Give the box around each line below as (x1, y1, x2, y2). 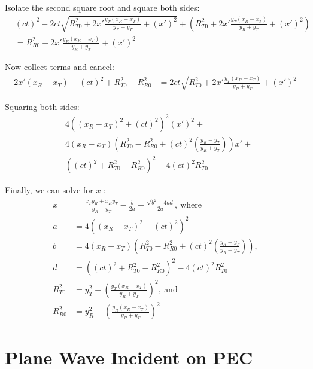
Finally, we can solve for (5, 184, 93, 196)
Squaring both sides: (5, 100, 80, 112)
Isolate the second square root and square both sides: (5, 1, 200, 13)
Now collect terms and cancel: (5, 60, 114, 72)
